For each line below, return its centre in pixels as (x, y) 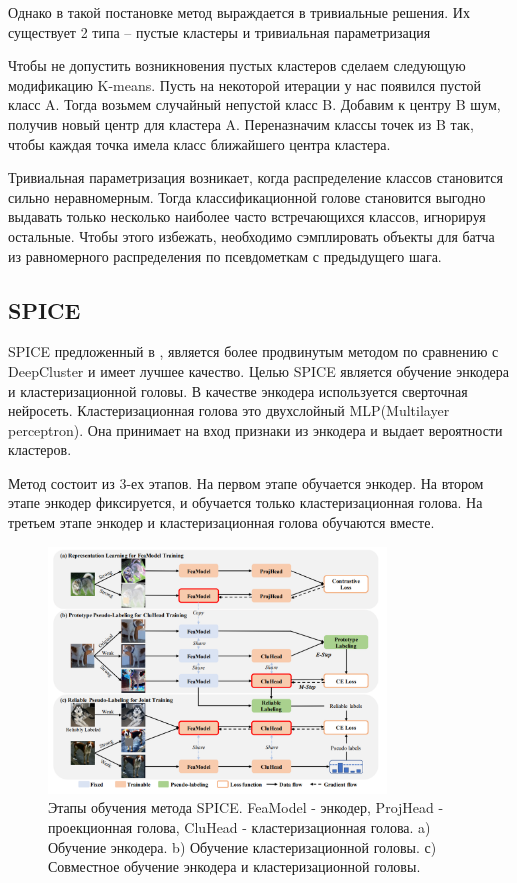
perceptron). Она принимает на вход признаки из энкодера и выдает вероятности (255, 429)
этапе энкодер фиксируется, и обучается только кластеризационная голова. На (245, 502)
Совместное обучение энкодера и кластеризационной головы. (234, 866)
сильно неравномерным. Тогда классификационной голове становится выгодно (247, 196)
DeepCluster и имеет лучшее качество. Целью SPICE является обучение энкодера (258, 370)
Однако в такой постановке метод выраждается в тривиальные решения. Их (239, 12)
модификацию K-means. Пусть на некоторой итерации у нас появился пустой (245, 84)
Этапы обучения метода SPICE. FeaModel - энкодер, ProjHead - (246, 807)
